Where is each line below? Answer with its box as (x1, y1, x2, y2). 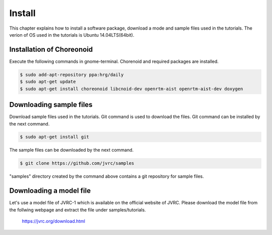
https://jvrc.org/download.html (22, 218, 86, 224)
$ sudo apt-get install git (20, 134, 89, 140)
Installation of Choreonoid (9, 45, 93, 54)
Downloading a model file (9, 186, 91, 195)
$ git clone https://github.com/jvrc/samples (20, 161, 134, 166)
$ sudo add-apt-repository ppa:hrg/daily (20, 72, 124, 77)
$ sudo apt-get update (20, 79, 76, 85)
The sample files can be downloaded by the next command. (9, 147, 134, 153)
